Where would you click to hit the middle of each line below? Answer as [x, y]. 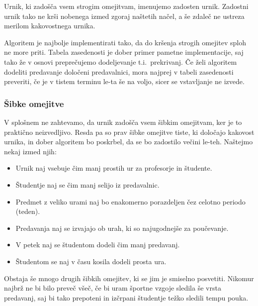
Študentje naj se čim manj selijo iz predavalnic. [87, 184]
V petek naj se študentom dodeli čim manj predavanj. [98, 245]
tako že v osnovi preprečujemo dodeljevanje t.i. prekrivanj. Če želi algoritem [121, 61]
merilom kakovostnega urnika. [50, 26]
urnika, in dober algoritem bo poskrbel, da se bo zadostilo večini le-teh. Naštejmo [129, 142]
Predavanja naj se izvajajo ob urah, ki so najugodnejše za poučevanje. [122, 228]
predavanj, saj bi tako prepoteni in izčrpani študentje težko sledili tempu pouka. [126, 297]
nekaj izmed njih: [30, 151]
